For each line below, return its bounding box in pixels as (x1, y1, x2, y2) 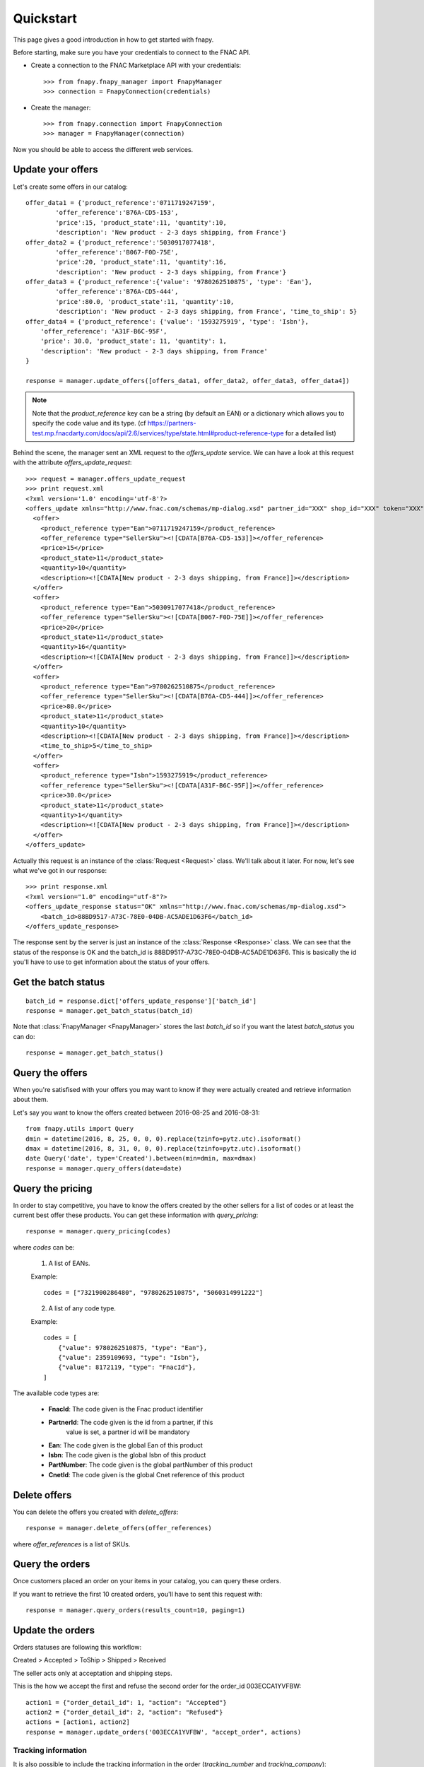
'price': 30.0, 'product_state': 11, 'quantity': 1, (40, 337, 228, 346)
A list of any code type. (48, 1304, 117, 1313)
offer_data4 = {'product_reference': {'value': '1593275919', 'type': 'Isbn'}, (25, 317, 309, 325)
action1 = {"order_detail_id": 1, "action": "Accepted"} (25, 1698, 228, 1706)
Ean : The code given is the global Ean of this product (48, 1440, 203, 1449)
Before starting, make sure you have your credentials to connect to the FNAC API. (13, 48, 251, 57)
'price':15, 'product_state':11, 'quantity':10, (55, 218, 228, 226)
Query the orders (13, 1558, 90, 1571)
